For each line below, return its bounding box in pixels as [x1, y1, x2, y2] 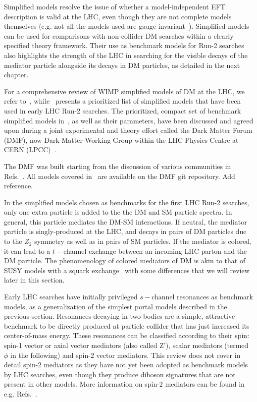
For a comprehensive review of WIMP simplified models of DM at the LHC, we [4, 86, 245, 96]
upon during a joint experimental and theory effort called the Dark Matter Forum [4, 125, 253, 135]
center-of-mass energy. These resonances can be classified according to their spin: [4, 330, 250, 341]
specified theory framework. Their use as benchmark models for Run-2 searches [4, 40, 244, 51]
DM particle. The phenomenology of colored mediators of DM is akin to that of [4, 255, 246, 266]
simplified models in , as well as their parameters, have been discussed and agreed [4, 115, 254, 125]
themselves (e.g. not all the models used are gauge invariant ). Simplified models [4, 21, 249, 31]
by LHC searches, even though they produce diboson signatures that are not [4, 369, 236, 379]
